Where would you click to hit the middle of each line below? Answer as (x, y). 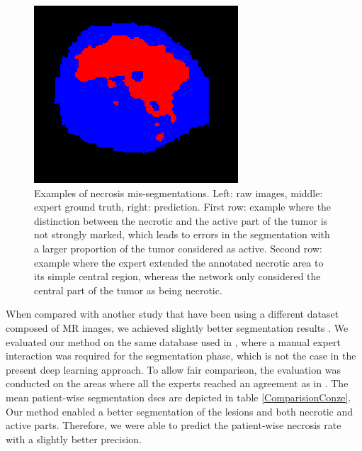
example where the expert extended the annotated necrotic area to (179, 262)
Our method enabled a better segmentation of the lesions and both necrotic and (179, 411)
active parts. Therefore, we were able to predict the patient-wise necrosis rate (174, 425)
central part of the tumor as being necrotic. (128, 290)
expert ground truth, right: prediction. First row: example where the (183, 207)
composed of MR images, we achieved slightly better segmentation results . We (177, 327)
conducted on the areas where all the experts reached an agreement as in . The (177, 383)
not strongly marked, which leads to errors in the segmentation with (182, 234)
